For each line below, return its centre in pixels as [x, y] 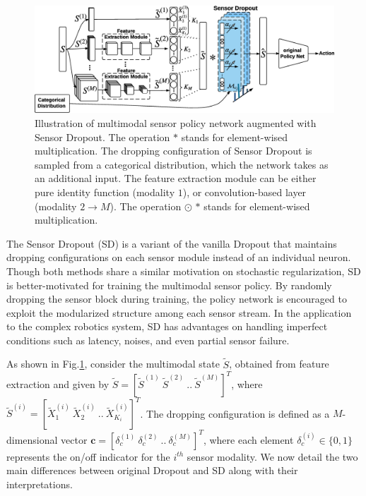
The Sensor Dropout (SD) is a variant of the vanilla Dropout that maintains [172, 243]
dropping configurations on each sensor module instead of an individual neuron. [179, 257]
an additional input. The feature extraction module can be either [176, 178]
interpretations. [40, 484]
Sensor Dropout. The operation [102, 137]
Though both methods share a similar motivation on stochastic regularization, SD [184, 271]
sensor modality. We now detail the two [272, 456]
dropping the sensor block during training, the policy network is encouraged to [177, 299]
